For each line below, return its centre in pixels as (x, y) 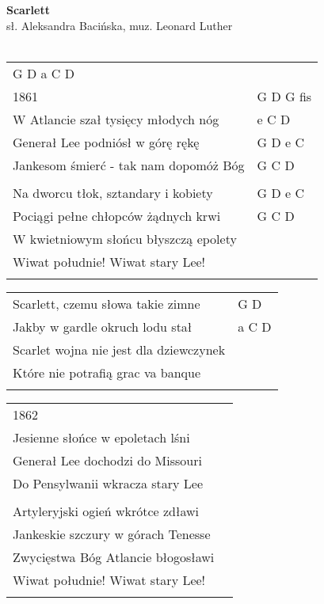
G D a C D (44, 73)
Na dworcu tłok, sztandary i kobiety (113, 192)
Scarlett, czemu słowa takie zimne (107, 303)
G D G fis (284, 96)
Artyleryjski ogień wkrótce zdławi (106, 511)
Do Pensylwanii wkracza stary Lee (108, 483)
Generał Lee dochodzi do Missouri (107, 460)
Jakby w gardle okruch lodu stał (103, 326)
